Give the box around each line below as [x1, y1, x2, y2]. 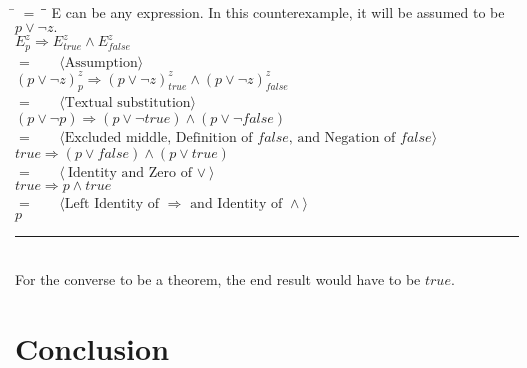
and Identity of [190, 197, 283, 212]
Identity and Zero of [67, 165, 192, 180]
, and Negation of [288, 131, 396, 146]
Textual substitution [64, 96, 191, 111]
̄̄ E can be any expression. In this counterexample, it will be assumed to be [42, 2, 505, 22]
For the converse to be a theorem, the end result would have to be [15, 269, 421, 290]
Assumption [64, 55, 138, 70]
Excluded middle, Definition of [64, 131, 253, 146]
